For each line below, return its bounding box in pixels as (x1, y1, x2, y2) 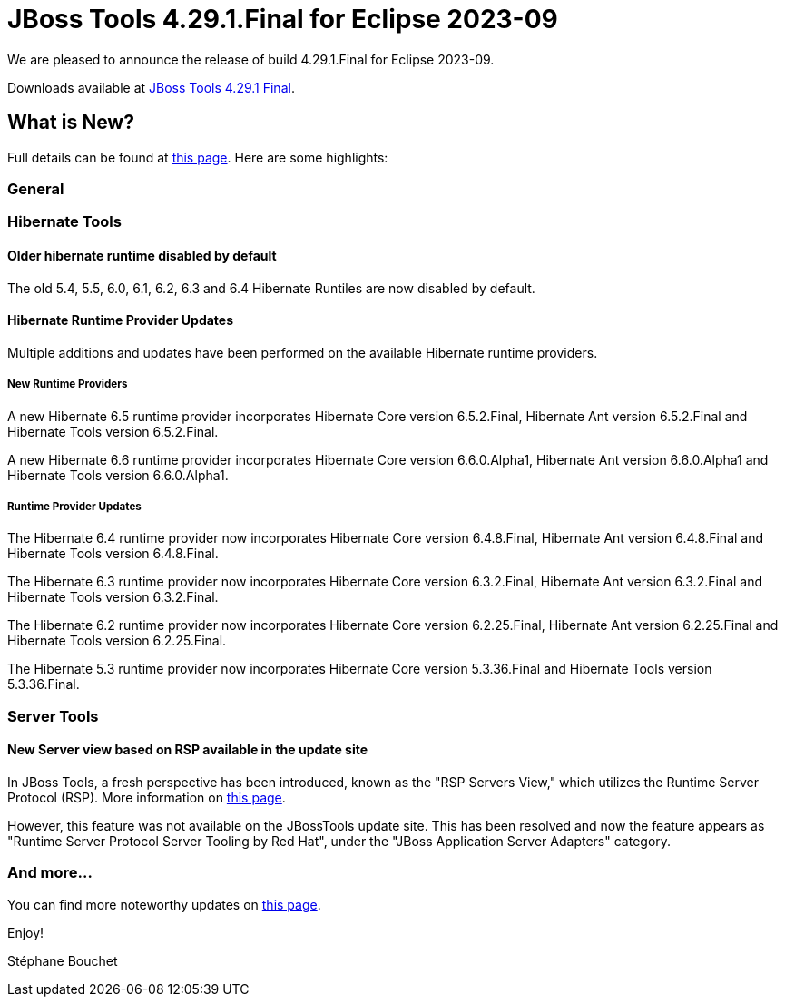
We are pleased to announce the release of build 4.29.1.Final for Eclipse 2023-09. (7, 51, 495, 67)
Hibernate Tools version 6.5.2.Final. (7, 423, 219, 439)
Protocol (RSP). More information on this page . (7, 789, 286, 805)
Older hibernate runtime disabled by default (7, 247, 277, 263)
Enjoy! (7, 924, 44, 940)
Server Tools (7, 706, 99, 725)
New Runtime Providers (7, 378, 128, 391)
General (7, 179, 64, 198)
